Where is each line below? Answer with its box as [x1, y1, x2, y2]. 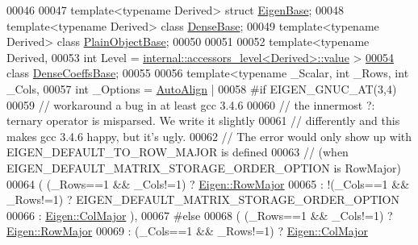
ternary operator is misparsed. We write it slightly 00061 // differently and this [6, 112, 400, 129]
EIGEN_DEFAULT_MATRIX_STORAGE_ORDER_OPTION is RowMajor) [6, 159, 402, 176]
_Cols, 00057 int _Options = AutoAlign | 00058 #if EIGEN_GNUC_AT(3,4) [6, 80, 397, 97]
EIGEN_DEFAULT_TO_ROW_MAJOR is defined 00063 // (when [6, 143, 349, 160]
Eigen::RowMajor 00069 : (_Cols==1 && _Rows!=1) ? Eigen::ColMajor [6, 222, 368, 239]
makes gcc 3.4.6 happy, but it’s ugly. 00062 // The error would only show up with [6, 127, 412, 144]
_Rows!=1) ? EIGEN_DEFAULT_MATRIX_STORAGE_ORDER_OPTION [6, 191, 400, 208]
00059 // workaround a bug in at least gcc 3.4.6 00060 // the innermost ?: [6, 96, 375, 113]
